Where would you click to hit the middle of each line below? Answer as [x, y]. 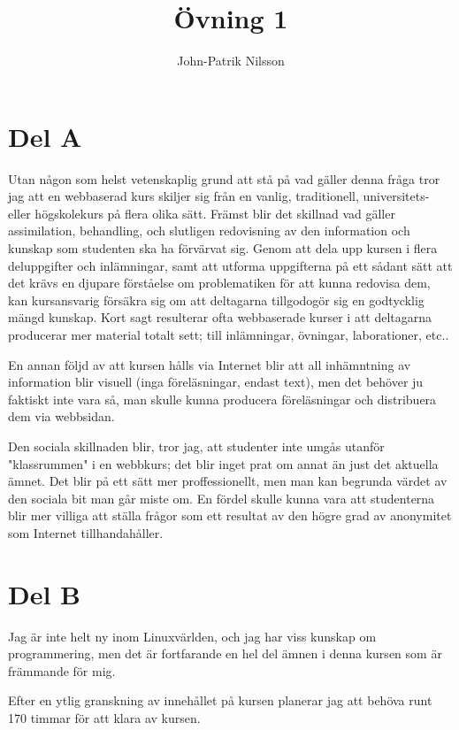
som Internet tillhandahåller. [86, 532]
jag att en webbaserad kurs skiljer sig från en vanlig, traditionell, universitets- [219, 196]
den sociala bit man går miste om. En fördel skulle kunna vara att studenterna [222, 498]
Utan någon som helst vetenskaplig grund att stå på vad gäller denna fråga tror [224, 178]
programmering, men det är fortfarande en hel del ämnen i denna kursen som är [225, 653]
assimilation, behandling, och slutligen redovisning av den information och [209, 231]
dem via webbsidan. [61, 416]
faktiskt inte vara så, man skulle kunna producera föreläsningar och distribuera [222, 399]
